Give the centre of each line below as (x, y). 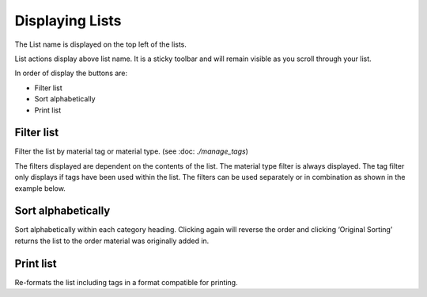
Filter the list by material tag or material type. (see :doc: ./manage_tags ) (132, 151)
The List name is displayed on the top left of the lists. (101, 44)
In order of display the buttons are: (71, 73)
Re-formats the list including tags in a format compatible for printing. (126, 282)
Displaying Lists (68, 21)
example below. (40, 188)
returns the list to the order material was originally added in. (112, 241)
